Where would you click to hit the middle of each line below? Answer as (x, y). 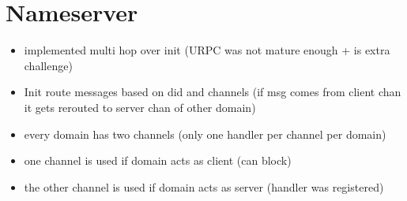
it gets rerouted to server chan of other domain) (140, 107)
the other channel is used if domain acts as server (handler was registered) (204, 186)
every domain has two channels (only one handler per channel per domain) (205, 134)
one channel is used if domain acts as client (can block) (158, 160)
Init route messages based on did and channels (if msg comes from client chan (213, 92)
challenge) (48, 65)
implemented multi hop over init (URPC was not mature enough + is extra (207, 50)
